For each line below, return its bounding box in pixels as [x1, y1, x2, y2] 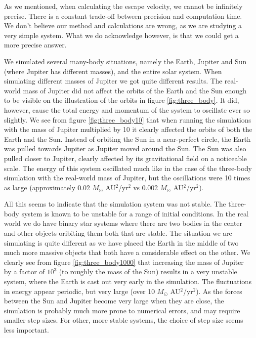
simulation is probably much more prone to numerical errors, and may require [4, 305, 240, 315]
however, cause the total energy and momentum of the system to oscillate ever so [4, 104, 250, 115]
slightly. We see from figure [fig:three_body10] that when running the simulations [4, 114, 252, 125]
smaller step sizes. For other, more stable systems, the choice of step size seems [4, 315, 243, 325]
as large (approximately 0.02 [4, 182, 90, 192]
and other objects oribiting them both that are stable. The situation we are [4, 228, 232, 238]
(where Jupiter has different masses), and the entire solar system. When [4, 66, 222, 76]
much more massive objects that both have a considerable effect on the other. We [4, 247, 251, 257]
